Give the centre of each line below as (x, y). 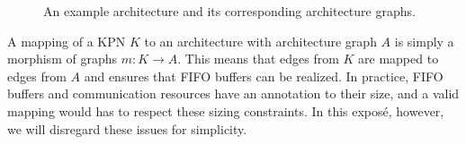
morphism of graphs (62, 59)
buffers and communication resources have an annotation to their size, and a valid (233, 93)
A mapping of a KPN (67, 41)
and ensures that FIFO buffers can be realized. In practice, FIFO (264, 76)
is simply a (424, 41)
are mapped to (399, 59)
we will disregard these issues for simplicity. (127, 128)
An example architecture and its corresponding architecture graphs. (229, 11)
